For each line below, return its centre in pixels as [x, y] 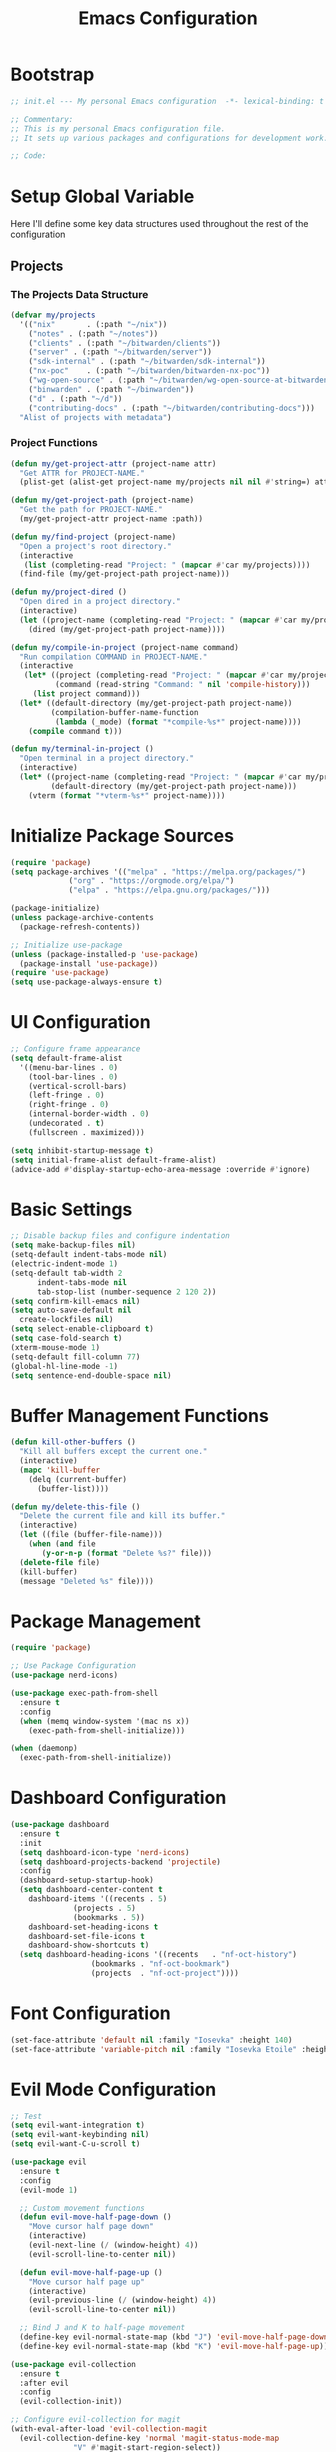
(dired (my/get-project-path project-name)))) [127, 629]
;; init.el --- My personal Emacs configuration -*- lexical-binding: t [167, 101]
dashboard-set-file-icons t [86, 1936]
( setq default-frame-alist [66, 1058]
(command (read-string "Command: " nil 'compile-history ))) [182, 685]
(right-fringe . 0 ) [69, 1105]
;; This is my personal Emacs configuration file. [118, 128]
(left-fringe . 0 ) [66, 1095]
